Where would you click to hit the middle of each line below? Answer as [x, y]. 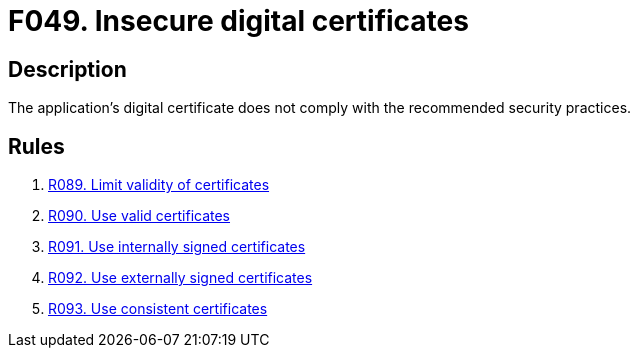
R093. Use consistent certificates [158, 309]
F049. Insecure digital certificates [238, 21]
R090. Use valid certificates [139, 216]
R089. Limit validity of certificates [159, 185]
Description [67, 69]
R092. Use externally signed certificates [180, 278]
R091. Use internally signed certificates [177, 247]
